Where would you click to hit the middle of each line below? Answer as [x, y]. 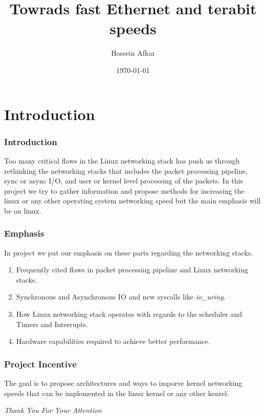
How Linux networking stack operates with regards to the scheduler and [129, 314]
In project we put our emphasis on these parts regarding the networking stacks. [129, 252]
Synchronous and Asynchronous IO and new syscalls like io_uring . [121, 297]
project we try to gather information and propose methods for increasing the [124, 190]
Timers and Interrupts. [52, 324]
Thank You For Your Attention [53, 410]
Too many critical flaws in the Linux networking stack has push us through [122, 160]
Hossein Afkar [133, 53]
